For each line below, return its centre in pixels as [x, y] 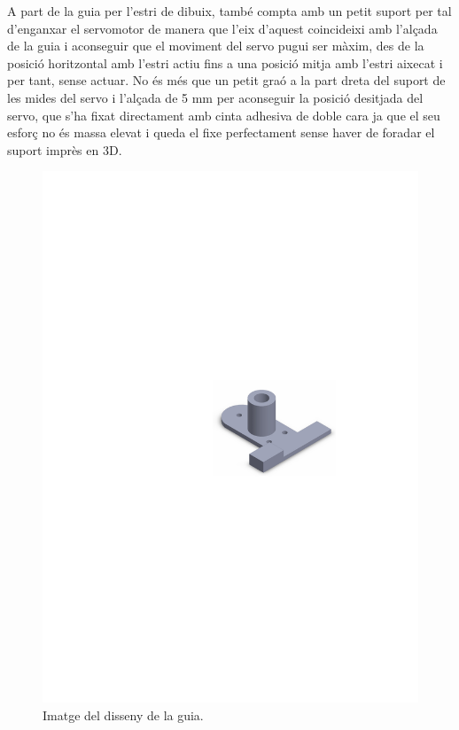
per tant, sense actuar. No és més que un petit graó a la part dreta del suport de [226, 80]
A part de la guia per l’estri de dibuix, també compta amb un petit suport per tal [229, 11]
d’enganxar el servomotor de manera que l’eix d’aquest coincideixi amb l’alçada [222, 28]
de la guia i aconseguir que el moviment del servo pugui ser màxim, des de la [216, 46]
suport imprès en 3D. [65, 149]
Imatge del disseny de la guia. [123, 714]
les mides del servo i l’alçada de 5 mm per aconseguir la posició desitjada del [215, 97]
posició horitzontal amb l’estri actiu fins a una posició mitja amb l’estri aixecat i [225, 62]
